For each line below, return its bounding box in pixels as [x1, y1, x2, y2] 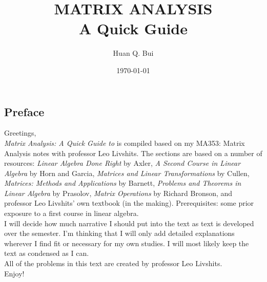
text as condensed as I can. [4, 248, 89, 258]
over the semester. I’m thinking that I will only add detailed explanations [4, 228, 235, 238]
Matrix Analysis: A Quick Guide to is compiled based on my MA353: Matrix [4, 137, 245, 148]
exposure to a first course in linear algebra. [4, 208, 139, 219]
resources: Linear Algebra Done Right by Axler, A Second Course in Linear [4, 158, 241, 168]
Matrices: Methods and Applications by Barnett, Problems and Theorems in [4, 178, 241, 188]
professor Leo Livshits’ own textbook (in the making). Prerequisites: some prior [4, 198, 254, 208]
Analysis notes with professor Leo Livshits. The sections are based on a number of [4, 147, 262, 158]
